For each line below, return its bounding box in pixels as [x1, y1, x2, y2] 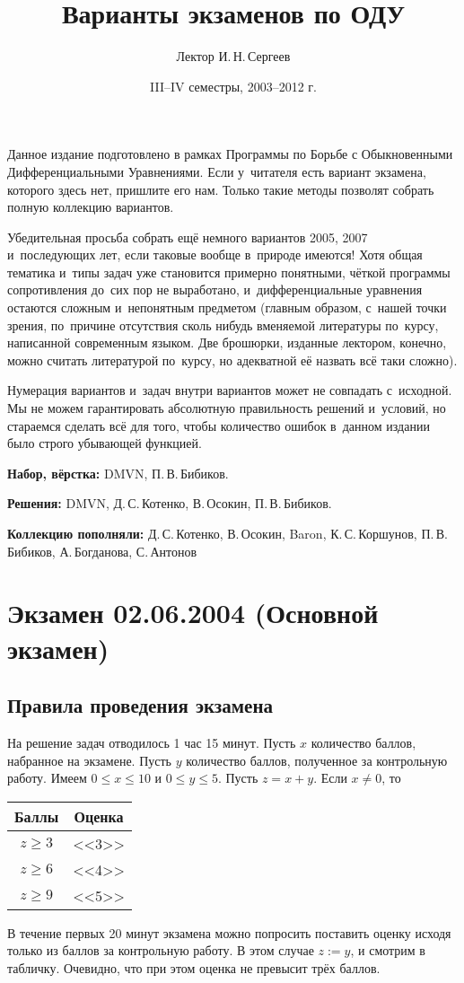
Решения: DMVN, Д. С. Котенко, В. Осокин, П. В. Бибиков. [7, 494, 332, 513]
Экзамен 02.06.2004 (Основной [7, 594, 379, 631]
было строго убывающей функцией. [7, 434, 202, 452]
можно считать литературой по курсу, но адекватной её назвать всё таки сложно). [7, 350, 458, 369]
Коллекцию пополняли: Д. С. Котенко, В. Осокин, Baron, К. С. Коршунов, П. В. [7, 524, 448, 542]
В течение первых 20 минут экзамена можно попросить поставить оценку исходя [7, 923, 451, 942]
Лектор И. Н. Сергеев [176, 47, 291, 66]
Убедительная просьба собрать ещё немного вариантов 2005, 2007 [7, 227, 368, 246]
